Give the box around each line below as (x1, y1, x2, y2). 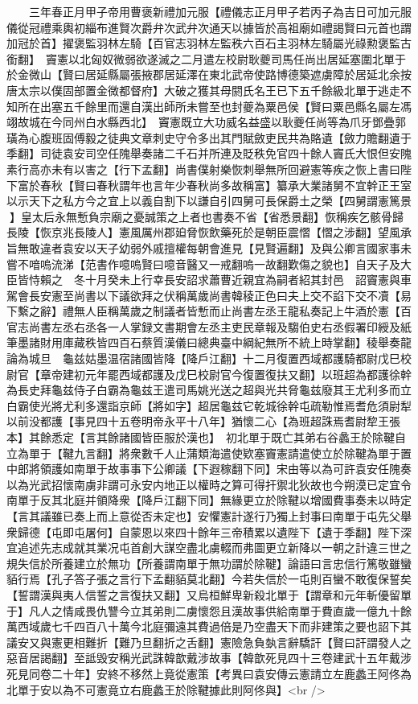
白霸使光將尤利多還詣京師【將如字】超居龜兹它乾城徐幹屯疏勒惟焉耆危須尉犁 (6, 397, 412, 414)
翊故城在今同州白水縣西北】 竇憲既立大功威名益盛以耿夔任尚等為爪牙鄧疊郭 (6, 113, 406, 130)
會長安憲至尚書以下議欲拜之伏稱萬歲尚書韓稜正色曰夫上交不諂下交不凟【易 (17, 286, 412, 303)
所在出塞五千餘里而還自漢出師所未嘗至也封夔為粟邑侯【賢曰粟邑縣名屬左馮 (17, 97, 412, 114)
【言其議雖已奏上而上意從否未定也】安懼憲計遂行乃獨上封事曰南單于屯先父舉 (6, 508, 412, 524)
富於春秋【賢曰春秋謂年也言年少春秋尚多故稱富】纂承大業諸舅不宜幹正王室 (17, 176, 412, 193)
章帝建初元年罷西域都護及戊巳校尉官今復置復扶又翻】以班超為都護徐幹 (39, 365, 412, 382)
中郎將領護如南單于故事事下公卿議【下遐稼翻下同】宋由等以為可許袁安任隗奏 (6, 460, 412, 477)
